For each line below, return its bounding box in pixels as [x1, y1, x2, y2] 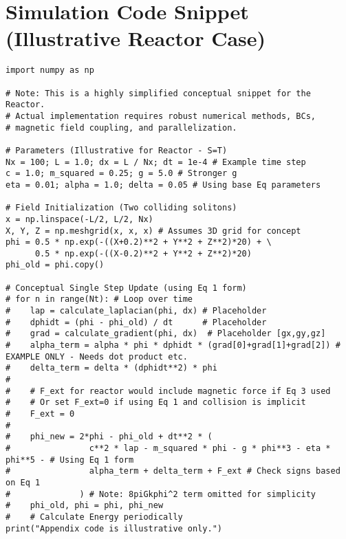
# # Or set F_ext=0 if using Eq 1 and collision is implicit [6, 397, 306, 408]
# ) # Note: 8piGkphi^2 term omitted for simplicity [6, 489, 316, 499]
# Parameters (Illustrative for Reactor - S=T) [6, 145, 228, 155]
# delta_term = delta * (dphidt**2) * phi [6, 363, 217, 373]
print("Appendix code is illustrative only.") [6, 523, 222, 533]
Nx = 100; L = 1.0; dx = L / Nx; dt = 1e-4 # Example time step [6, 157, 306, 167]
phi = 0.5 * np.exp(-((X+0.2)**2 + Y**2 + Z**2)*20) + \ [6, 237, 272, 247]
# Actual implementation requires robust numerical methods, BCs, [6, 111, 316, 121]
